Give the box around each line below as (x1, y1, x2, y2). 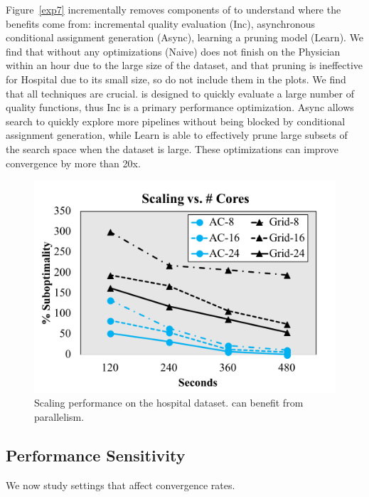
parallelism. (34, 409, 85, 424)
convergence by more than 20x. (6, 155, 141, 170)
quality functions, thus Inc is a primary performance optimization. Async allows (6, 100, 354, 115)
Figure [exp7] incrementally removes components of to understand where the (6, 2, 341, 16)
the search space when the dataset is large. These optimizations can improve (6, 141, 338, 156)
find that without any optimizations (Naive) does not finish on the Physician (6, 43, 341, 58)
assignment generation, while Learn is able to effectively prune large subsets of (6, 127, 348, 142)
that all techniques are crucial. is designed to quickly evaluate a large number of (6, 85, 354, 100)
